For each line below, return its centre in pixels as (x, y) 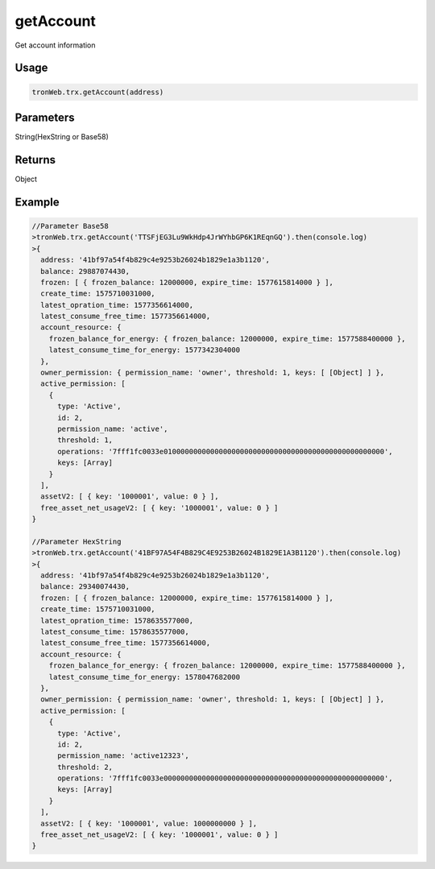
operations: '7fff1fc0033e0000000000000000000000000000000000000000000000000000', (226, 778)
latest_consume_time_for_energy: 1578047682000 (145, 677)
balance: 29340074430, (85, 587)
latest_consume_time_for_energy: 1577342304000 (145, 350)
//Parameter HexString (77, 541)
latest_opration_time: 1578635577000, (117, 621)
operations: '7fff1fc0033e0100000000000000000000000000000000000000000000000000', (226, 451)
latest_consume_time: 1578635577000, (115, 632)
